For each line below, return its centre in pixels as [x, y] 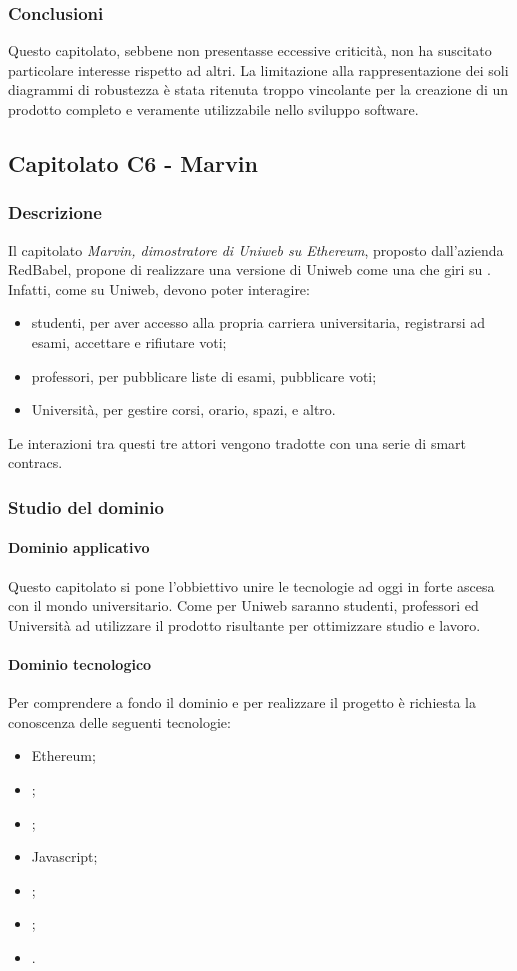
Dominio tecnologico [80, 663]
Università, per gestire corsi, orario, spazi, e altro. [183, 409]
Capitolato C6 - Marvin [133, 162]
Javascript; [64, 856]
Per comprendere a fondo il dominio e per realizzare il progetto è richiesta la [242, 702]
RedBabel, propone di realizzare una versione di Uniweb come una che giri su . [249, 269]
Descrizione [55, 212]
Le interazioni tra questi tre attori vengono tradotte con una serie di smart [237, 442]
